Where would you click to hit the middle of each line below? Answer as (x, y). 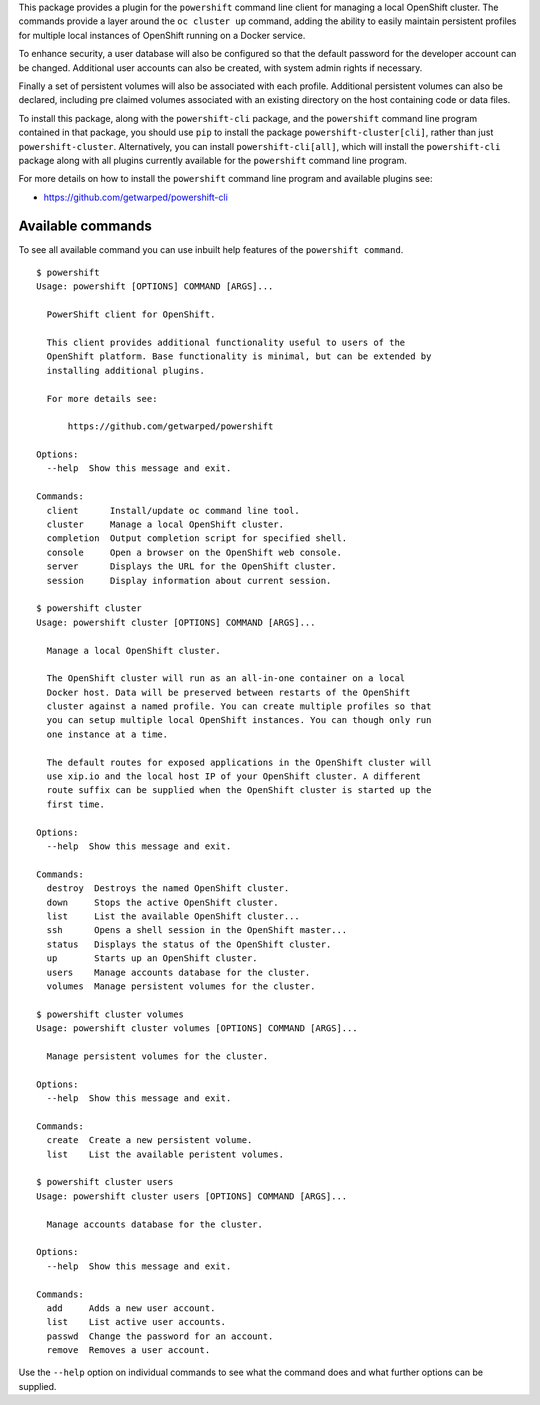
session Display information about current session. (189, 580)
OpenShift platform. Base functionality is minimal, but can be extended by (239, 356)
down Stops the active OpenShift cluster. (162, 902)
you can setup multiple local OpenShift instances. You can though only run (239, 720)
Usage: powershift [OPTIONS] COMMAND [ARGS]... (155, 286)
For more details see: (102, 398)
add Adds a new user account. (131, 1308)
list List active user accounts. (136, 1322)
